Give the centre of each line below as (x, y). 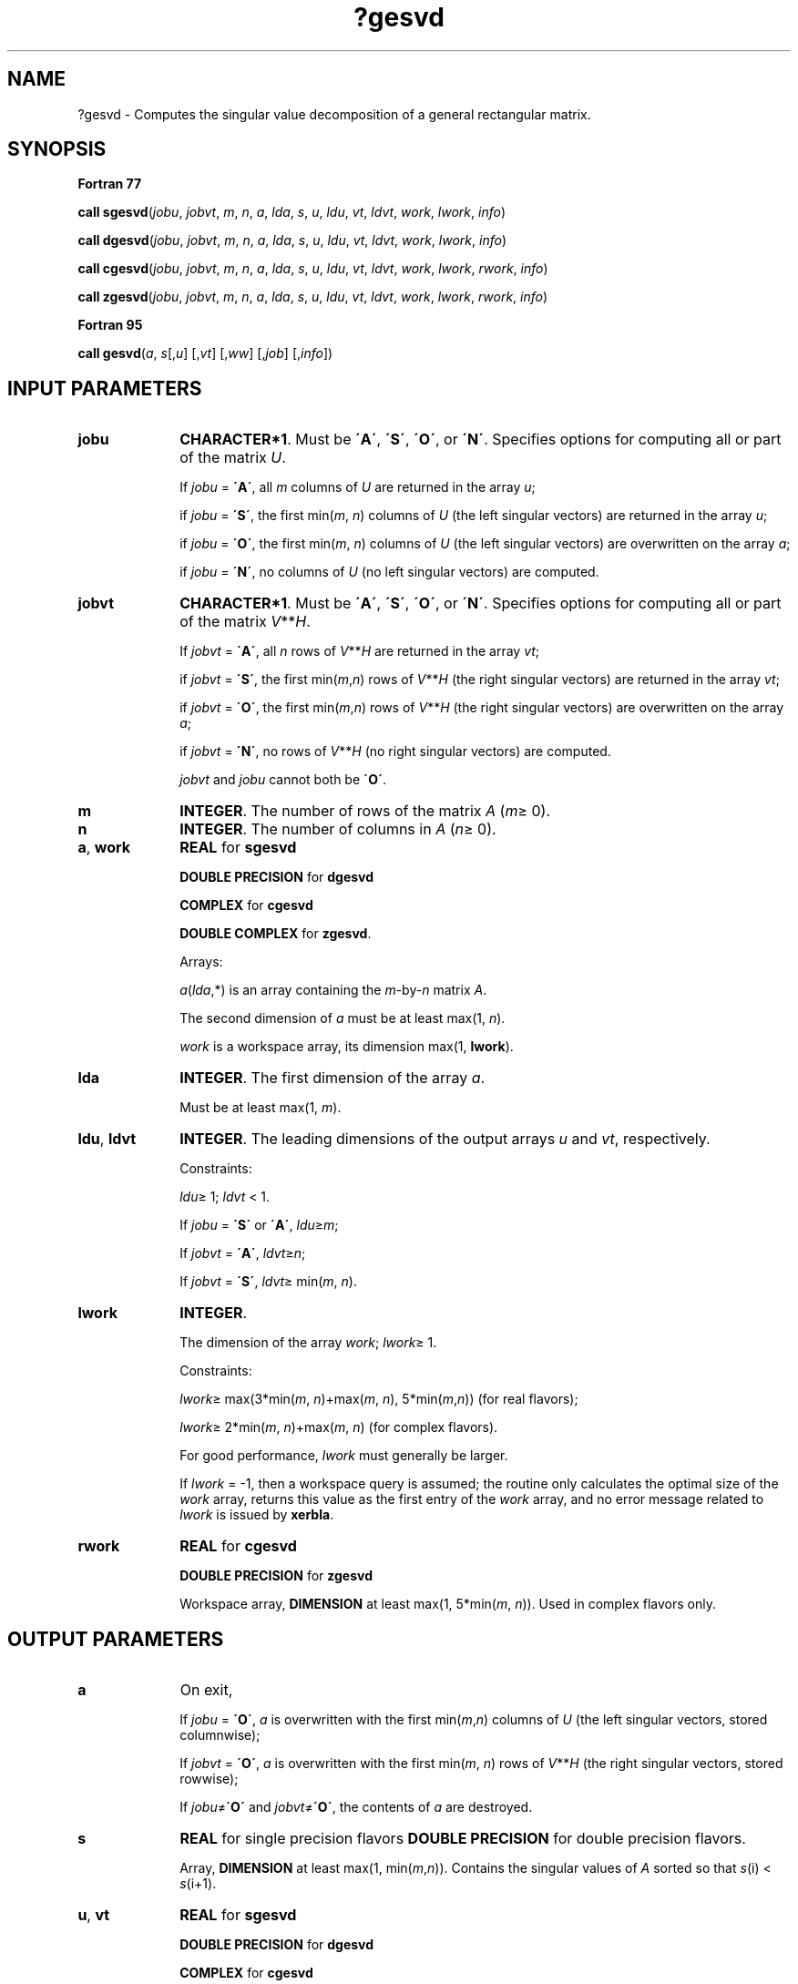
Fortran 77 (110, 184)
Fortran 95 (110, 325)
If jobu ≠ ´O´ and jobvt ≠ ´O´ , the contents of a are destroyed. (356, 1807)
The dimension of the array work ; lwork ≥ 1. (308, 1343)
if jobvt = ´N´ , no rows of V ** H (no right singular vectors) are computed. (395, 752)
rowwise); (209, 1779)
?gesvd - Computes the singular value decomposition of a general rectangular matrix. (334, 114)
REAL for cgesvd (238, 1546)
